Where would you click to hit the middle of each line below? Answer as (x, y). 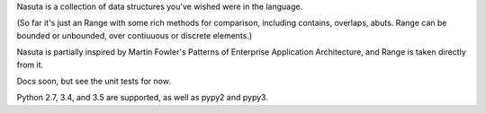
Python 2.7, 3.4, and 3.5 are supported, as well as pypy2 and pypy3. (143, 98)
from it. (30, 65)
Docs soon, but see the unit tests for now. (94, 81)
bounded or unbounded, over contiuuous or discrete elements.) (135, 35)
